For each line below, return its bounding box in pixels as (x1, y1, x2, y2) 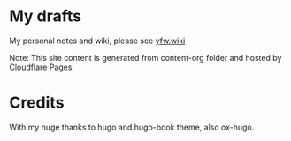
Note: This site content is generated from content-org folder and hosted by (9, 52, 282, 63)
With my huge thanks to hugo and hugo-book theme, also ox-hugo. (9, 122, 255, 132)
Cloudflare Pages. (9, 62, 75, 72)
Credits (9, 93, 65, 113)
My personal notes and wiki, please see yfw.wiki (9, 35, 186, 46)
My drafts (9, 6, 82, 26)
